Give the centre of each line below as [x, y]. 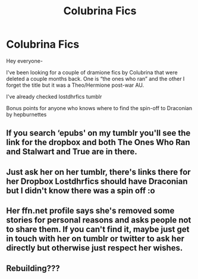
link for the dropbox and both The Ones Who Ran [98, 142]
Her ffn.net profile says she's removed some [90, 211]
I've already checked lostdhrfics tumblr [54, 96]
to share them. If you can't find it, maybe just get [98, 229]
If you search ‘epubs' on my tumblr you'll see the [98, 133]
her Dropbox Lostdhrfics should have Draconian [97, 181]
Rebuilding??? [33, 268]
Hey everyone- [25, 61]
